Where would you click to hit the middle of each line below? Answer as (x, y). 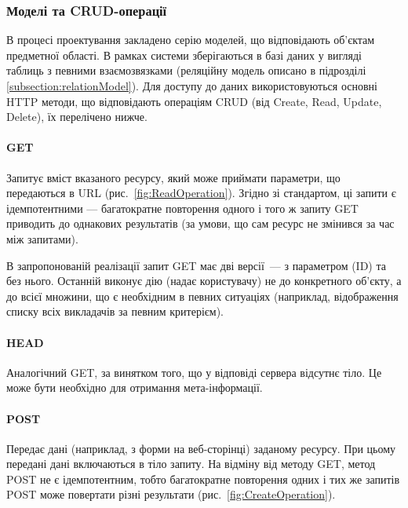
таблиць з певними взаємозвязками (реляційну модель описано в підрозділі (186, 70)
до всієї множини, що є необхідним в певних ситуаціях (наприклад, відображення (202, 296)
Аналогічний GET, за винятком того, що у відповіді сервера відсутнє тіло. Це (194, 372)
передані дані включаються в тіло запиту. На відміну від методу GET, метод (191, 464)
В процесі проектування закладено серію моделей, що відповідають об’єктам (191, 40)
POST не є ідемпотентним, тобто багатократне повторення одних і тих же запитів (203, 479)
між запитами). (42, 238)
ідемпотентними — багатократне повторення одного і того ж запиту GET (182, 208)
